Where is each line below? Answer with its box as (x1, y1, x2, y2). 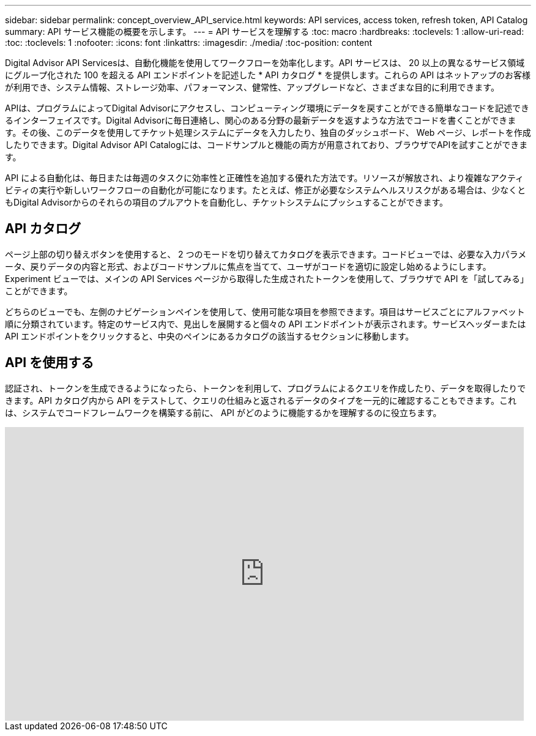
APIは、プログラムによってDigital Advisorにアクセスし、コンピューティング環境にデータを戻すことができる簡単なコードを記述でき (5, 103, 529, 113)
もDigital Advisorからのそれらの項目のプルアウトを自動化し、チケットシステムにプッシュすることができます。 (5, 197, 449, 207)
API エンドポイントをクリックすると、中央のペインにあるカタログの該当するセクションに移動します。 (5, 330, 414, 341)
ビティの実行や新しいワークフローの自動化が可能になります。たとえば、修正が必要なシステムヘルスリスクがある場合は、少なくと (5, 185, 526, 195)
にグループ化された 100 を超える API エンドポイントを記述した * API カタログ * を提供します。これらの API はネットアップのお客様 (5, 70, 531, 80)
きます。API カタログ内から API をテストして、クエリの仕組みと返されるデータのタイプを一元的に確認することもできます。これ (5, 395, 517, 406)
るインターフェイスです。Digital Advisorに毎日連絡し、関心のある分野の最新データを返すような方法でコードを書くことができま (5, 115, 516, 125)
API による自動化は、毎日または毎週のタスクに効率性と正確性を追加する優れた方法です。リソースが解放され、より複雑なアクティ (5, 173, 524, 183)
